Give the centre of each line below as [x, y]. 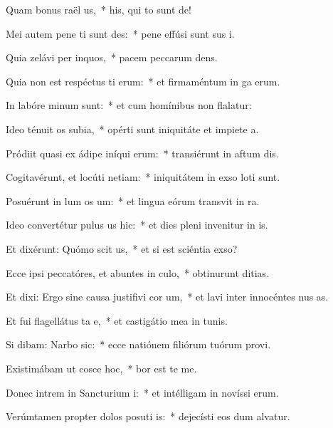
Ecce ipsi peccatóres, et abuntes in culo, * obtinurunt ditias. [138, 272]
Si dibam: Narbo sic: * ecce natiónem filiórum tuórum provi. [138, 344]
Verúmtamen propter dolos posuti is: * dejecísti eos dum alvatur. [148, 416]
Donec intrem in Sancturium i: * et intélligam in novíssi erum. [142, 392]
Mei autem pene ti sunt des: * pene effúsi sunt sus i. [120, 33]
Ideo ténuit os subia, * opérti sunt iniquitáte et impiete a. [132, 129]
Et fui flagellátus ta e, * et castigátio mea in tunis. [117, 320]
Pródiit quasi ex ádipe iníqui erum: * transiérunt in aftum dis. [142, 153]
